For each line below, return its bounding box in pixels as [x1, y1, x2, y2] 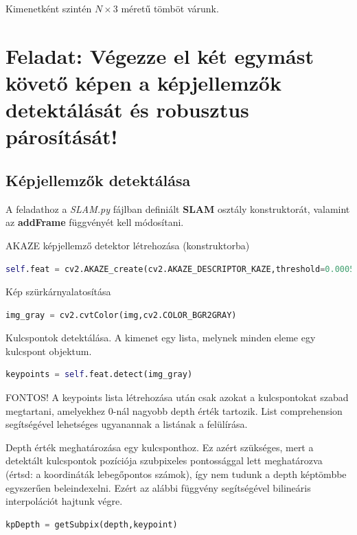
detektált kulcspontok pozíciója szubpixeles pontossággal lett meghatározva [5, 453, 323, 468]
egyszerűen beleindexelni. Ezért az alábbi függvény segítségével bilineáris [5, 480, 311, 494]
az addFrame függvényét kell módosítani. [5, 215, 184, 229]
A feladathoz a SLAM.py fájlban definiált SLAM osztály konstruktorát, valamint [5, 201, 350, 216]
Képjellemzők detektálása [5, 169, 191, 190]
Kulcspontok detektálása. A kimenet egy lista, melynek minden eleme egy [5, 330, 316, 345]
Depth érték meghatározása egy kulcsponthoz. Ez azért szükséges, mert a [5, 440, 314, 454]
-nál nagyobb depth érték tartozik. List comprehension [113, 403, 343, 418]
